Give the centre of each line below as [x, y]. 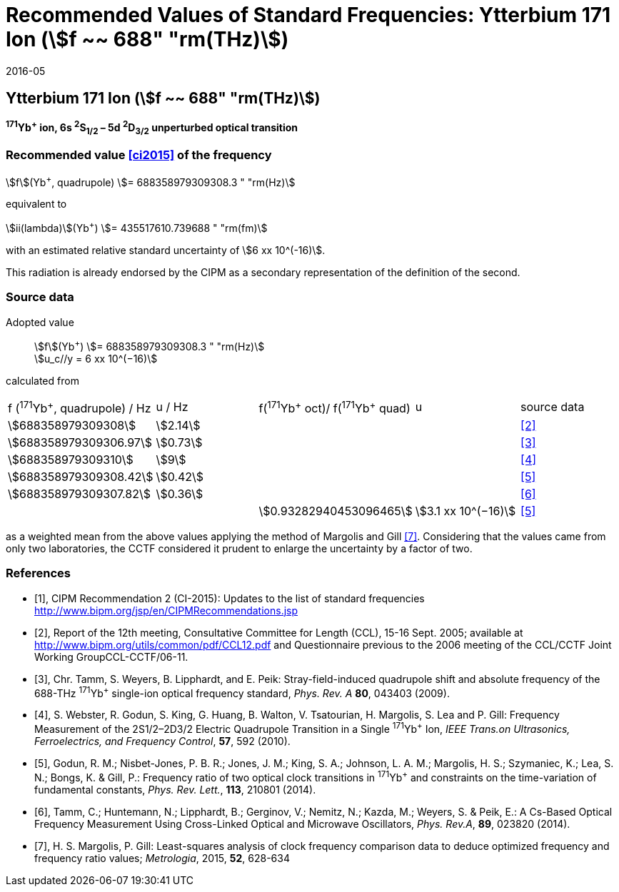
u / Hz [172, 407]
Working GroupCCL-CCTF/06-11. [111, 657]
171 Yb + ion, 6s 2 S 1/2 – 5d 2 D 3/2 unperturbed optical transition [152, 128]
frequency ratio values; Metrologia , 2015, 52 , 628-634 [162, 858]
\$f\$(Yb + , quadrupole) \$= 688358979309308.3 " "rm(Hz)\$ [151, 181]
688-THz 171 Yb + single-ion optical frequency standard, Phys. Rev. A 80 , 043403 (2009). [242, 692]
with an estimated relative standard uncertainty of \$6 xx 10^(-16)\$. [166, 250]
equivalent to [36, 204]
